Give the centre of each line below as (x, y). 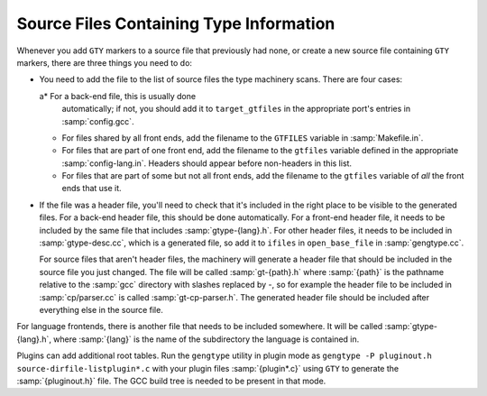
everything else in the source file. (101, 309)
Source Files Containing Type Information (176, 23)
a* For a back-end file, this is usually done (118, 96)
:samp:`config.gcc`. (98, 121)
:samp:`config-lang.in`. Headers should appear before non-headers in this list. (207, 163)
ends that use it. (92, 189)
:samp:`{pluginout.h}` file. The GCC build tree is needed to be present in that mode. (171, 381)
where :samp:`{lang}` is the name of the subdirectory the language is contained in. (206, 339)
